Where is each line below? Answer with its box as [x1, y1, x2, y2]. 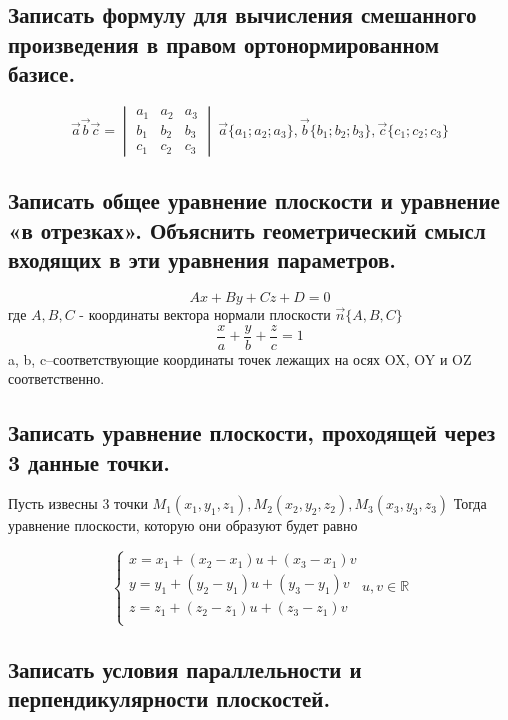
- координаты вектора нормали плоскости [79, 303, 331, 324]
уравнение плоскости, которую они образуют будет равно [8, 515, 358, 536]
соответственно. [8, 368, 105, 389]
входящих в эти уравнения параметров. [8, 244, 396, 275]
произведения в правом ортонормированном [8, 28, 439, 59]
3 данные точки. [8, 446, 170, 477]
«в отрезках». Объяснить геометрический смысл [8, 214, 486, 245]
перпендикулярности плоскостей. [8, 683, 331, 714]
